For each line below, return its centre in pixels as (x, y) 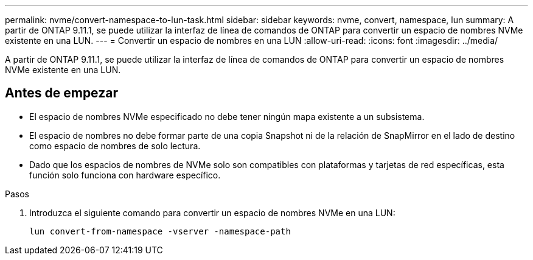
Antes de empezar (61, 93)
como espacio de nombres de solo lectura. (115, 146)
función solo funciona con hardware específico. (125, 175)
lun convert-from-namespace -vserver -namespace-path (160, 231)
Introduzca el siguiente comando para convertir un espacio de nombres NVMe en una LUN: (212, 213)
